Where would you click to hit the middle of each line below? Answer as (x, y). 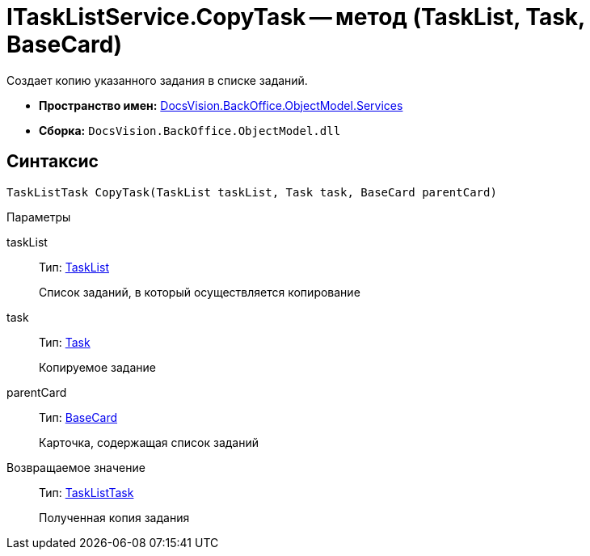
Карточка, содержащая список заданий (149, 442)
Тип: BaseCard (78, 417)
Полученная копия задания (114, 517)
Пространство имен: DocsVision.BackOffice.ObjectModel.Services (221, 105)
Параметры (39, 217)
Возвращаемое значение (76, 467)
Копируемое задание (97, 367)
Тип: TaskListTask (86, 492)
